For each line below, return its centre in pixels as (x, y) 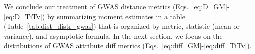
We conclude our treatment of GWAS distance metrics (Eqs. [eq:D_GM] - (117, 6)
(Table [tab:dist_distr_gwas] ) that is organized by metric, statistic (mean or (122, 26)
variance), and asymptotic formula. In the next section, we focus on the (113, 35)
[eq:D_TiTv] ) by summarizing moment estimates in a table (95, 16)
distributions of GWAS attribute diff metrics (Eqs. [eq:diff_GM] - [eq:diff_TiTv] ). (128, 45)
